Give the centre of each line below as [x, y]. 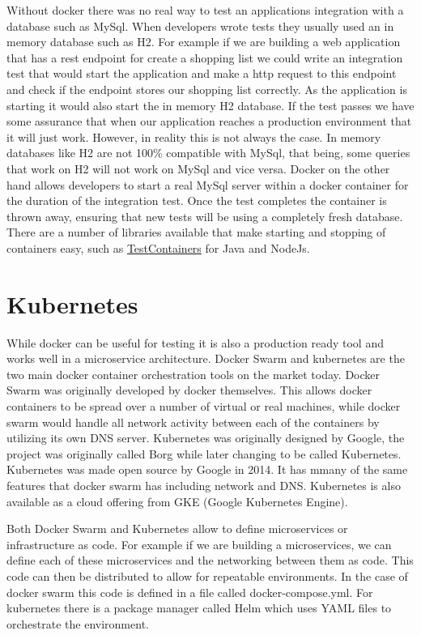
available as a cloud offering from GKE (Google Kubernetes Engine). [177, 501]
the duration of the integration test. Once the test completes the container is [197, 200]
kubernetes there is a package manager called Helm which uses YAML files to [199, 608]
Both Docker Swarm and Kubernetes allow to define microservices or [177, 528]
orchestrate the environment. [78, 623]
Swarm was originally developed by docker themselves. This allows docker [189, 390]
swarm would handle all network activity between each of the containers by [193, 422]
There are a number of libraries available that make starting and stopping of [196, 232]
